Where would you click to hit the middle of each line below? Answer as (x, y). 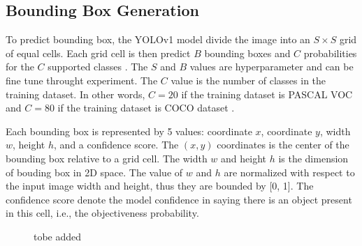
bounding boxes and (247, 53)
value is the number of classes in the (248, 80)
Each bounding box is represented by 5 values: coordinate (129, 131)
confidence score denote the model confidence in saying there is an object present (179, 199)
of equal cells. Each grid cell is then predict (98, 53)
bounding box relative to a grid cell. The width (107, 158)
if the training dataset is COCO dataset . (146, 108)
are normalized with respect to (289, 172)
